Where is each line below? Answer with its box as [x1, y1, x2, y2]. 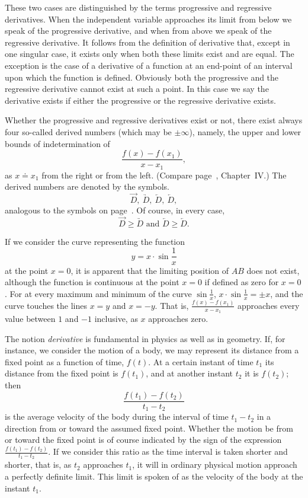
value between [5, 312, 56, 325]
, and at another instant [146, 367, 233, 379]
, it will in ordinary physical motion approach [132, 458, 297, 471]
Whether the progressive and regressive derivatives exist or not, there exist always [5, 114, 303, 126]
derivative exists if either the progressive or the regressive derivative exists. [5, 94, 276, 106]
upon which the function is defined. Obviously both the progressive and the [5, 71, 279, 83]
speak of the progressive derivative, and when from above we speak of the [5, 24, 272, 37]
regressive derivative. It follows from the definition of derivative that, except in [5, 36, 290, 48]
